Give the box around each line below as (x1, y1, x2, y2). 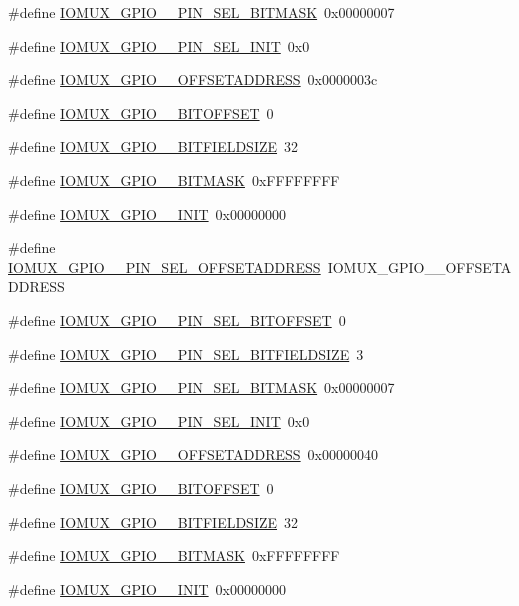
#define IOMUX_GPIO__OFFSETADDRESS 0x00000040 (8, 444, 379, 465)
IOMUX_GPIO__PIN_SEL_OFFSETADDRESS (8, 256, 321, 277)
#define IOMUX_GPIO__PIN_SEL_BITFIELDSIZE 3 (8, 343, 364, 364)
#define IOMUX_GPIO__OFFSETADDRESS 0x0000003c (8, 69, 378, 90)
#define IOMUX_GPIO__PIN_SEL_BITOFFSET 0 (8, 309, 346, 330)
